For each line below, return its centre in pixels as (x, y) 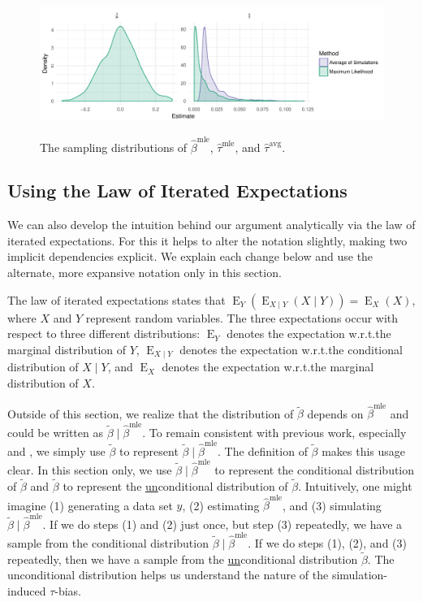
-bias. (68, 590)
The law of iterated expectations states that (117, 299)
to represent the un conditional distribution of (175, 485)
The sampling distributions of (114, 147)
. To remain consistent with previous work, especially (274, 432)
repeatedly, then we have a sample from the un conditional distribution (183, 559)
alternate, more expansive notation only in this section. (145, 273)
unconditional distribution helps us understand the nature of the (168, 575)
